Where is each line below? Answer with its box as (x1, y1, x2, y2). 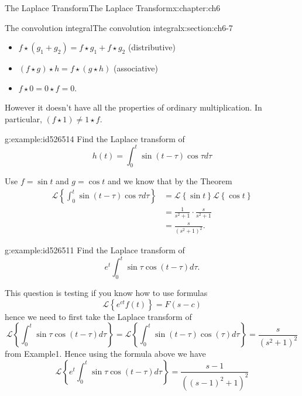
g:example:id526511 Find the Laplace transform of (5, 244, 185, 256)
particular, (5, 112, 42, 125)
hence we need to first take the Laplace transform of (5, 310, 192, 322)
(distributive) (128, 41, 176, 53)
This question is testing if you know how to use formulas (5, 287, 208, 299)
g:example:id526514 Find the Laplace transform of (5, 132, 185, 144)
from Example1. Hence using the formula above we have (5, 347, 206, 360)
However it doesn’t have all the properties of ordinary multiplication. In (5, 101, 262, 113)
